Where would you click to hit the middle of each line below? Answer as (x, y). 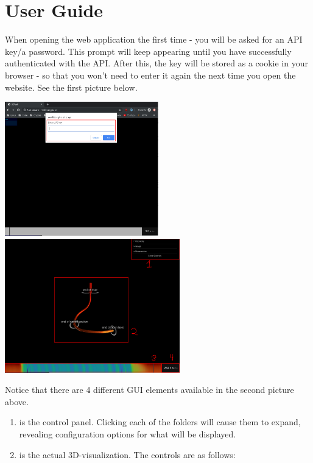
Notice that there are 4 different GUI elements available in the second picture (149, 390)
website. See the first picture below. (71, 87)
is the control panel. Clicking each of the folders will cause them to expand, (160, 422)
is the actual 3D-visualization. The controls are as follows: (127, 454)
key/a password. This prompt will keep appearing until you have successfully (148, 51)
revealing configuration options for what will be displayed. (128, 434)
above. (17, 401)
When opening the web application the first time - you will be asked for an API (154, 39)
